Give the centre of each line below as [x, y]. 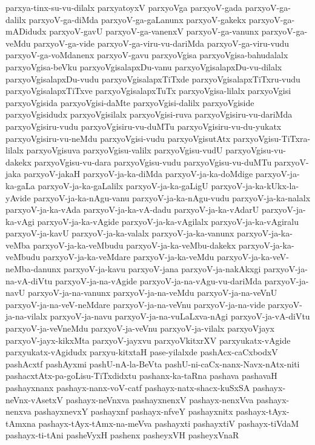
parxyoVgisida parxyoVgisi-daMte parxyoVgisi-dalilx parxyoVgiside [130, 102]
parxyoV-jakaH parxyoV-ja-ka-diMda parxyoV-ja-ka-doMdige [138, 174]
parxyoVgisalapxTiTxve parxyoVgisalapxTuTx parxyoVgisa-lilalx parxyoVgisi [148, 91]
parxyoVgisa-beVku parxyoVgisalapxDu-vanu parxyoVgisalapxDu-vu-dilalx [144, 66]
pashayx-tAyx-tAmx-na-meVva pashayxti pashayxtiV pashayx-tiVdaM [169, 423]
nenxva [18, 411]
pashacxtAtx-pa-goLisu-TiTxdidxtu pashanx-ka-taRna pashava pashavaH [141, 376]
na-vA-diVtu [29, 280]
